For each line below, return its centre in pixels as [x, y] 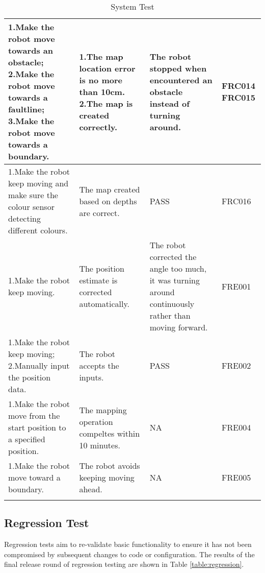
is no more [101, 80]
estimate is [98, 280]
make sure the [33, 195]
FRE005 [236, 477]
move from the [34, 415]
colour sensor [31, 207]
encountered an [181, 80]
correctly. [98, 127]
